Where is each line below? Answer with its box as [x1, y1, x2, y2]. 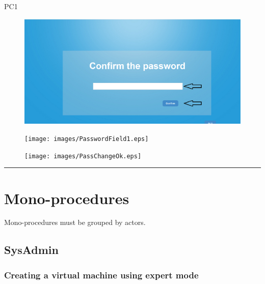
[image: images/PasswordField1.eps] [24, 135, 149, 143]
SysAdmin [4, 242, 59, 258]
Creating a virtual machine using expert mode [4, 268, 199, 281]
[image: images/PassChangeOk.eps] [24, 152, 142, 160]
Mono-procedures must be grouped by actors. [4, 217, 146, 228]
